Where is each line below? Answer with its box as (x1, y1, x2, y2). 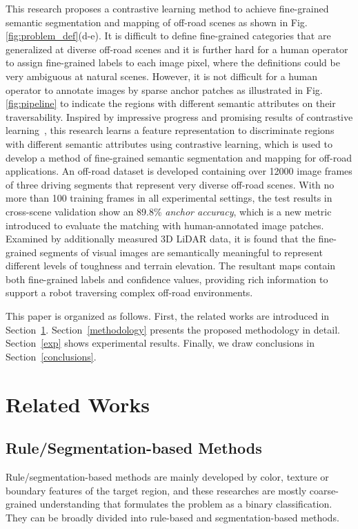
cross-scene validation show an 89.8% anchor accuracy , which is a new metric (6, 204, 332, 218)
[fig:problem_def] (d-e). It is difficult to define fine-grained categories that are (6, 28, 331, 43)
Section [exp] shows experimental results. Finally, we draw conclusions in (6, 336, 315, 350)
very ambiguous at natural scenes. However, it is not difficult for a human (6, 68, 317, 83)
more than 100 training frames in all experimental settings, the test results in (6, 191, 332, 205)
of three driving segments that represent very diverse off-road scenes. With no (6, 177, 335, 191)
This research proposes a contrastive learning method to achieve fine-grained (6, 1, 329, 15)
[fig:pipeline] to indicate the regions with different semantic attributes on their (6, 96, 336, 110)
